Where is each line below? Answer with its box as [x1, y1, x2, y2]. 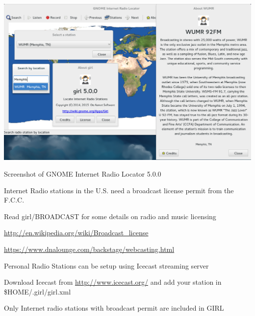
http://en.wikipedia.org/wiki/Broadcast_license [4, 227, 149, 238]
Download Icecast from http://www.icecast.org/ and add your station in [4, 277, 222, 287]
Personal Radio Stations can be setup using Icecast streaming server [4, 260, 209, 271]
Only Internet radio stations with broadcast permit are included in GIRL [4, 303, 224, 313]
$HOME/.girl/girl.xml [4, 286, 71, 296]
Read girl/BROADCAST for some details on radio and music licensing [4, 211, 216, 221]
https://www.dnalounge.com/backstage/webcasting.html [4, 244, 175, 254]
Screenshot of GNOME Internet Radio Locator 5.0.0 [4, 169, 161, 179]
